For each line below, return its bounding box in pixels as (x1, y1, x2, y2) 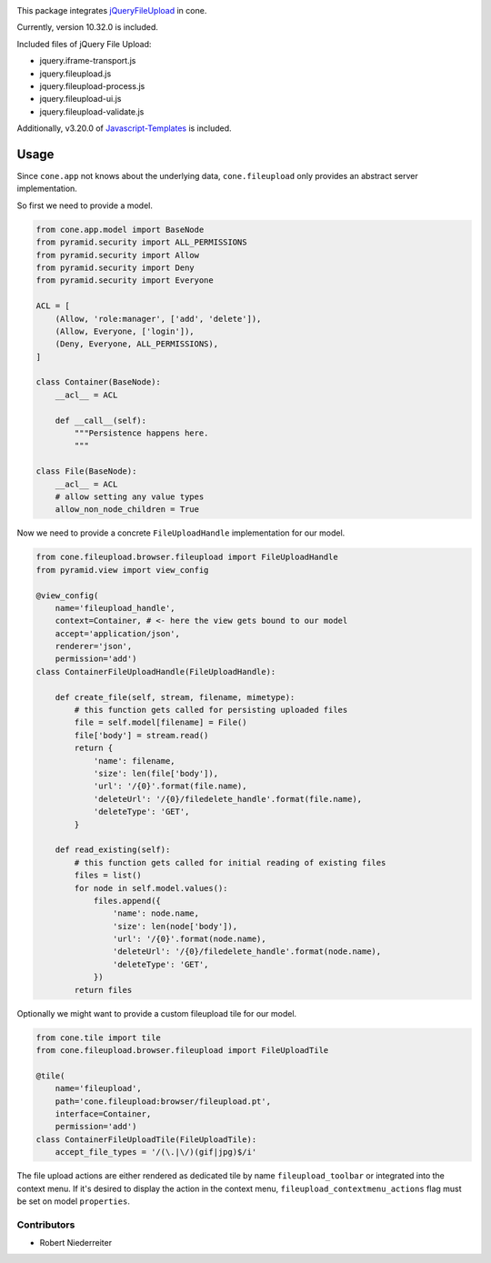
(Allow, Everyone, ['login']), (55, 326, 195, 336)
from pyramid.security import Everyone (35, 276, 214, 286)
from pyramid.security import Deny (35, 262, 195, 273)
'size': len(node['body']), (112, 921, 238, 931)
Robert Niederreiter (39, 1238, 113, 1248)
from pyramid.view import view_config (35, 565, 209, 575)
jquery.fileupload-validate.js (39, 105, 145, 117)
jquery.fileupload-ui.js (39, 94, 122, 105)
